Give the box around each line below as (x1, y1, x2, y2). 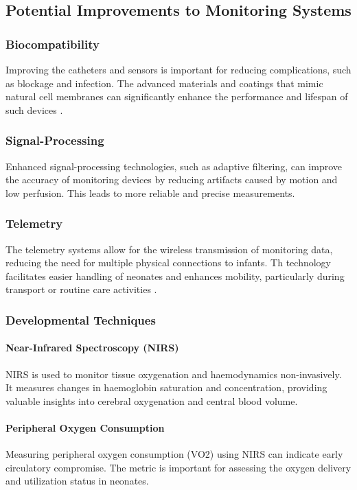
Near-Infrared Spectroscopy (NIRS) (5, 340, 179, 355)
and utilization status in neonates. (5, 474, 149, 488)
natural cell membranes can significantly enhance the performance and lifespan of (5, 89, 348, 104)
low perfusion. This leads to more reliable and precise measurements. (5, 185, 295, 200)
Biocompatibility (5, 35, 100, 52)
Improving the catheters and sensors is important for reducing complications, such (5, 62, 352, 76)
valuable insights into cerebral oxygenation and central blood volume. (5, 393, 298, 408)
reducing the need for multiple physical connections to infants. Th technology (5, 255, 331, 270)
